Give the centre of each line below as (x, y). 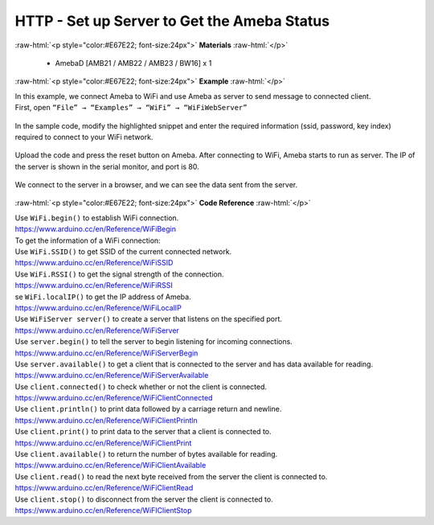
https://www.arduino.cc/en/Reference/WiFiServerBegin (106, 353)
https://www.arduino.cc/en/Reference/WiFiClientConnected (114, 398)
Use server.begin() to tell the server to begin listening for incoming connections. (154, 342)
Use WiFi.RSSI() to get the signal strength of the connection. (119, 274)
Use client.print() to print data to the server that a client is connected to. (143, 432)
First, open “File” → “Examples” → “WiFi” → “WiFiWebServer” (131, 108)
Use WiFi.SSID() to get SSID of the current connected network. (123, 252)
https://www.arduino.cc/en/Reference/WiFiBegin (96, 229)
